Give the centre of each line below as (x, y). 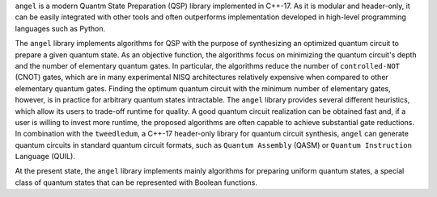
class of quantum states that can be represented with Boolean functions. (136, 182)
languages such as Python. (60, 28)
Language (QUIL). (45, 157)
